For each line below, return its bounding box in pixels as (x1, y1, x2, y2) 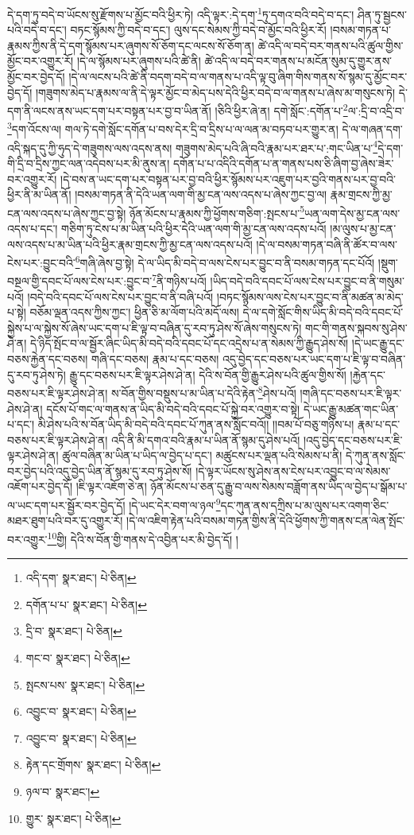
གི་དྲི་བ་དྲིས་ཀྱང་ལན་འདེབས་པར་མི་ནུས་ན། (7, 154, 170, 171)
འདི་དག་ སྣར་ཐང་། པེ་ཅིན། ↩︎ (25, 569, 137, 586)
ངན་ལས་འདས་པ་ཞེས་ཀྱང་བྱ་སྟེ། (7, 204, 126, 221)
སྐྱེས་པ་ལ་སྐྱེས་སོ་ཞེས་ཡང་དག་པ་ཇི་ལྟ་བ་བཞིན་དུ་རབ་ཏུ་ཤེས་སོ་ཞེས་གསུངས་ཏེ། (7, 319, 302, 336)
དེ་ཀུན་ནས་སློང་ (346, 447, 406, 464)
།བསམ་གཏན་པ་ (330, 21, 391, 38)
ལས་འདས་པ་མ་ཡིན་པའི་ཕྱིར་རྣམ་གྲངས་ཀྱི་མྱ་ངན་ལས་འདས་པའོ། (7, 235, 253, 252)
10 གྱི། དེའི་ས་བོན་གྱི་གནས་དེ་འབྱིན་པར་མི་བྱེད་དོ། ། (47, 528, 238, 547)
